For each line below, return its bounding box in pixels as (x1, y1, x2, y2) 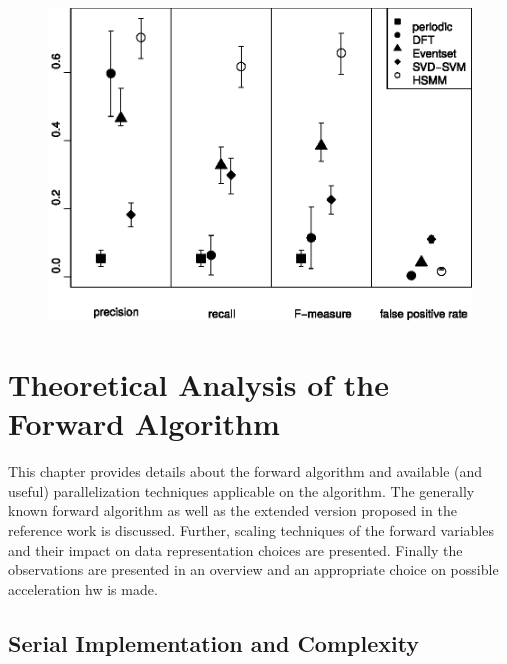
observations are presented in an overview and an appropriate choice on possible (8, 559, 499, 580)
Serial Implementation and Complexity (8, 627, 420, 658)
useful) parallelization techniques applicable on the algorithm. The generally (8, 480, 475, 501)
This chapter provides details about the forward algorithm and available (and (8, 461, 483, 482)
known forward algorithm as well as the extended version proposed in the (8, 500, 457, 521)
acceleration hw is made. (8, 578, 158, 599)
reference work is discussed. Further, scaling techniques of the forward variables (8, 520, 494, 541)
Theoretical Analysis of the (8, 364, 389, 405)
